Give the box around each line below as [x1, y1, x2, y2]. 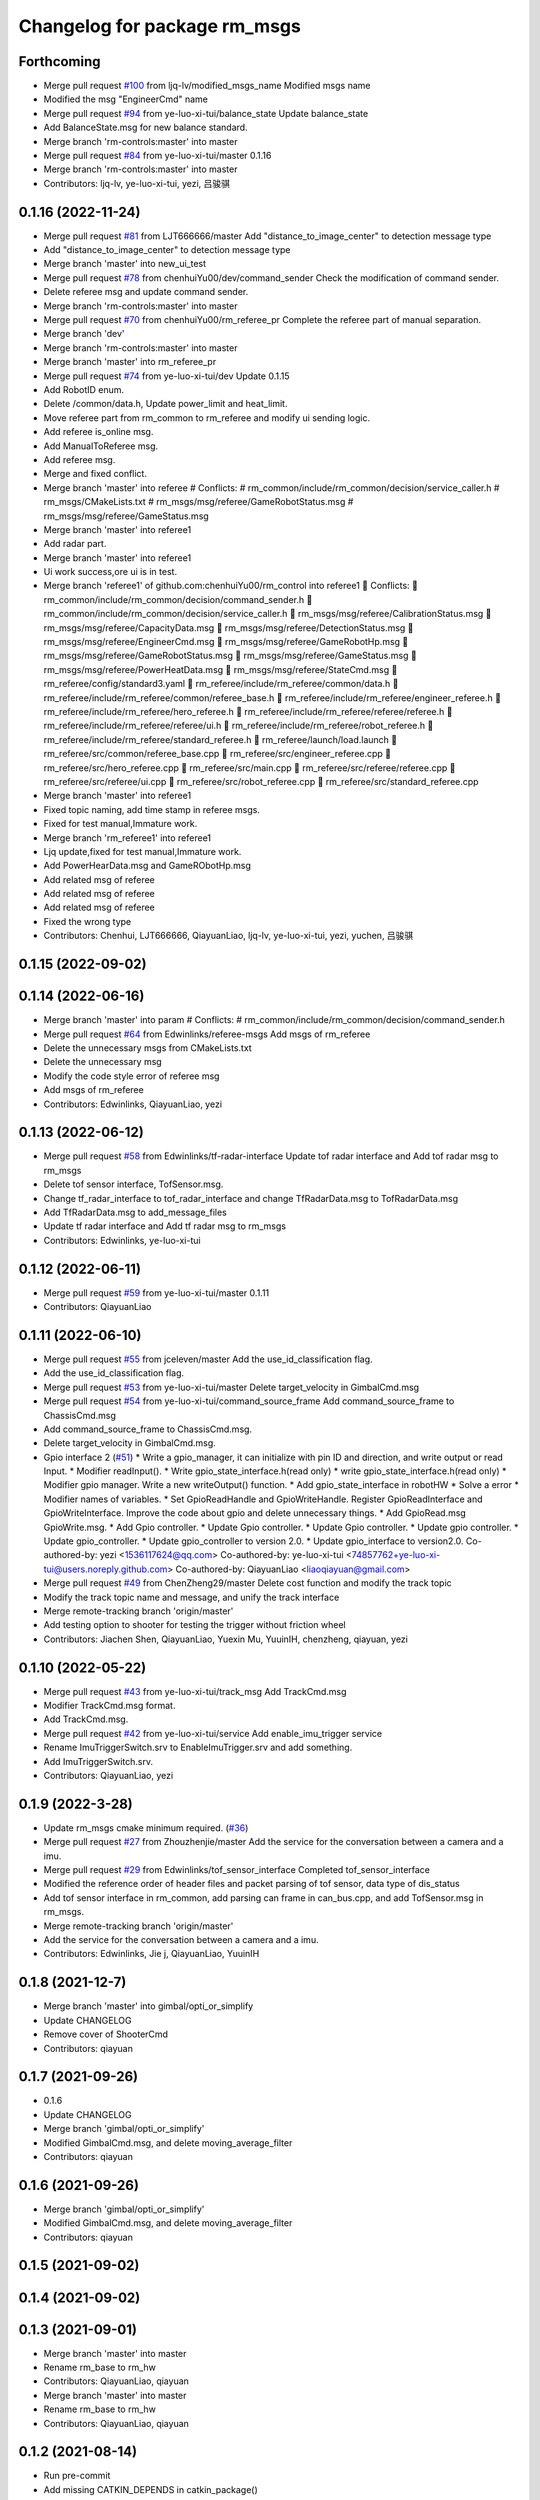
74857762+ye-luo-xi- [351, 1549, 441, 1561]
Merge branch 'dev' [43, 328, 125, 340]
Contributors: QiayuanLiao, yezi [43, 1770, 174, 1782]
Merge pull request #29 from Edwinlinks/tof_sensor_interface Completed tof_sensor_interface [43, 1864, 430, 1876]
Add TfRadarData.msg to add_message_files [43, 1206, 227, 1218]
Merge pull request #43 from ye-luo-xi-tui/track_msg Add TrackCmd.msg [43, 1685, 347, 1697]
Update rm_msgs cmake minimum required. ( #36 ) [43, 1821, 249, 1834]
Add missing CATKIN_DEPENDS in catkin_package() [43, 2483, 259, 2495]
